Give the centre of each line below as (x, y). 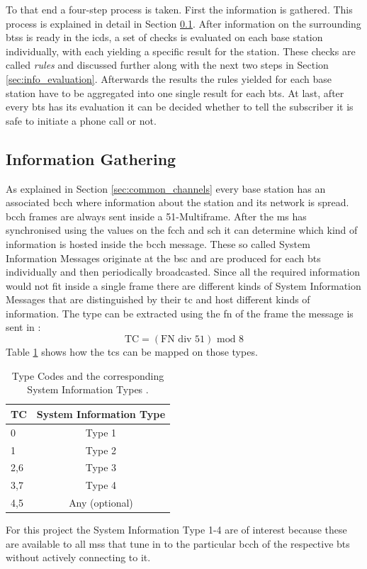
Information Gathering (91, 158)
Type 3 (101, 467)
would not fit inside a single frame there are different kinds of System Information (183, 285)
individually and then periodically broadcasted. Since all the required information (183, 272)
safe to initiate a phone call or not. (81, 120)
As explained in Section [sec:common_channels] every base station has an (166, 188)
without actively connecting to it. (78, 557)
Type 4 (101, 485)
